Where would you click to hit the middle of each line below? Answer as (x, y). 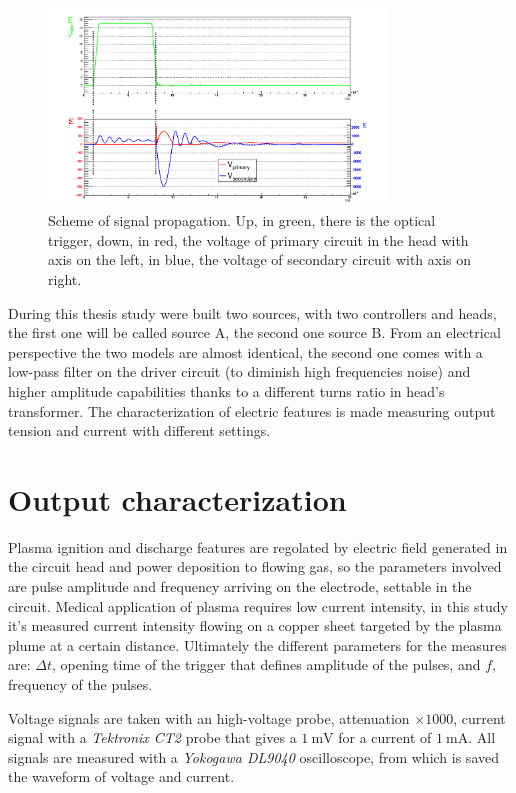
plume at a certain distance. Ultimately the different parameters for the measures (257, 644)
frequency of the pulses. (80, 684)
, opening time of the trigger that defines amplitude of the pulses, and (266, 664)
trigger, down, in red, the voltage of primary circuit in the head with (258, 239)
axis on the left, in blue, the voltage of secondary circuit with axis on (260, 259)
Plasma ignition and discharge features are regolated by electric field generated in (258, 546)
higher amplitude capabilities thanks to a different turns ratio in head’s (226, 390)
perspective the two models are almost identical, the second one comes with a (245, 351)
